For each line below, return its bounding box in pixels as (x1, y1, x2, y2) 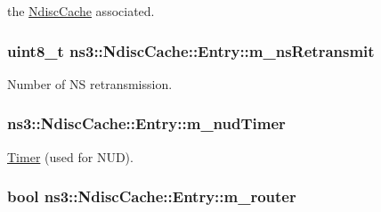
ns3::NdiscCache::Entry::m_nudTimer (7, 112, 286, 135)
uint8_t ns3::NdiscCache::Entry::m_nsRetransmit (7, 39, 375, 61)
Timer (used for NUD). (7, 147, 134, 166)
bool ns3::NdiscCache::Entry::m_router (7, 185, 296, 208)
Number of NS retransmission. (7, 74, 173, 93)
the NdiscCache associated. (7, 2, 155, 20)
